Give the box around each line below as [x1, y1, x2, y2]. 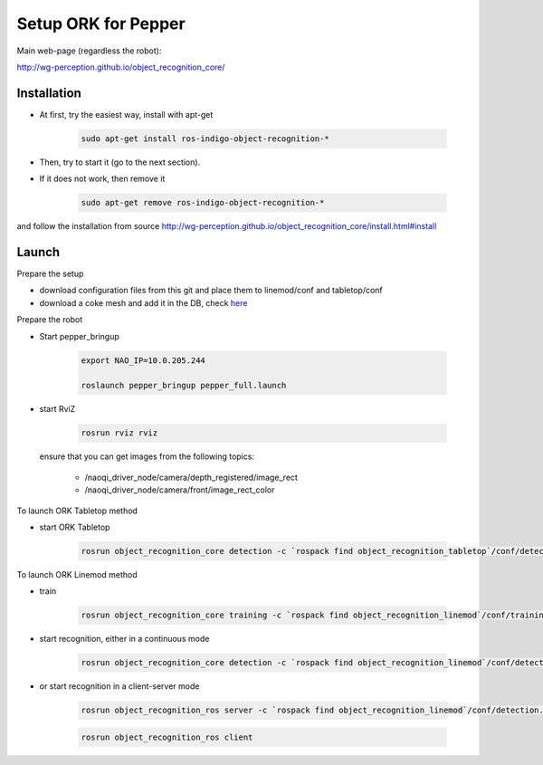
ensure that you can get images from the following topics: [39, 451, 255, 462]
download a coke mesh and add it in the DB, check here [39, 297, 248, 308]
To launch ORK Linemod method [16, 569, 138, 579]
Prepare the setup [16, 268, 84, 280]
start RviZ [39, 404, 76, 415]
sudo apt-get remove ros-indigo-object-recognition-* [81, 197, 325, 208]
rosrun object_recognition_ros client [81, 732, 253, 742]
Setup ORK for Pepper [16, 14, 186, 33]
